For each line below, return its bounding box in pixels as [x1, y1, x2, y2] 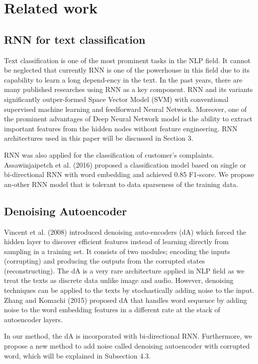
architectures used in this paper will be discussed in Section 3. [4, 133, 193, 143]
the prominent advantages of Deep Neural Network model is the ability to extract [4, 113, 253, 124]
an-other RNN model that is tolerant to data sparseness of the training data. [4, 179, 238, 189]
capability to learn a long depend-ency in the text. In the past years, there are [4, 74, 243, 85]
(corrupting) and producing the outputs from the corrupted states [4, 256, 205, 266]
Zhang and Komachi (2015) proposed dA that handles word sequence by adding [4, 294, 247, 305]
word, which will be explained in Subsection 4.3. [4, 350, 151, 361]
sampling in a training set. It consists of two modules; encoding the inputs [4, 246, 230, 256]
